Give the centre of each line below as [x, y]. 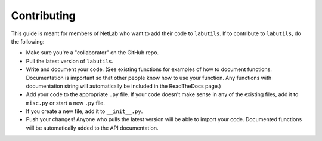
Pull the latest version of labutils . [70, 61]
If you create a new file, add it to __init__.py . [84, 111]
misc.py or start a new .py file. [66, 103]
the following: [28, 41]
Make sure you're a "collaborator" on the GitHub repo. [92, 53]
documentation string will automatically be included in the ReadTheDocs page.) [123, 86]
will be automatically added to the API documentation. [92, 128]
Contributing [43, 16]
